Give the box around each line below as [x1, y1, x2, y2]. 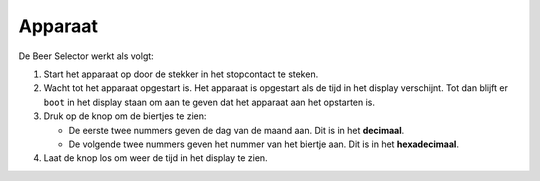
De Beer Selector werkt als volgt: [18, 50, 154, 62]
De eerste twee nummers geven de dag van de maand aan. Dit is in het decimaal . [68, 124, 405, 136]
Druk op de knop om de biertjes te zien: [43, 110, 207, 122]
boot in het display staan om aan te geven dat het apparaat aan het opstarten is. [43, 96, 375, 108]
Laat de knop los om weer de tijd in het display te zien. [43, 152, 269, 164]
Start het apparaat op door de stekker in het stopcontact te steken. [43, 68, 319, 80]
